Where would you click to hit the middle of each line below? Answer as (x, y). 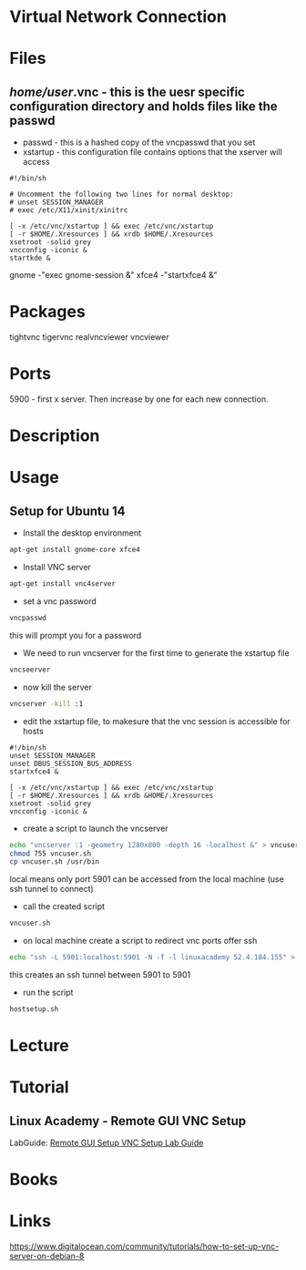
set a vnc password (60, 601)
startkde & (30, 258)
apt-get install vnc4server (63, 584)
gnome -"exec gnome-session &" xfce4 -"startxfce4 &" (113, 275)
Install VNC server (56, 568)
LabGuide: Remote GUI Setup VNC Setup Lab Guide (107, 1143)
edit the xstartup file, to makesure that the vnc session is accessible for (157, 721)
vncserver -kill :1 (46, 703)
